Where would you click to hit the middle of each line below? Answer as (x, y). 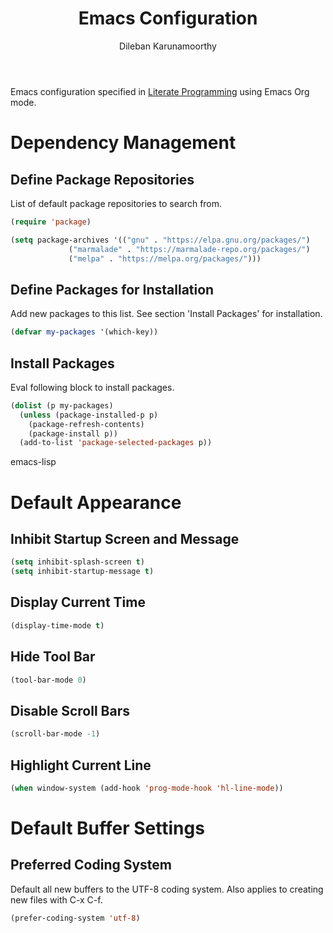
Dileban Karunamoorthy (168, 46)
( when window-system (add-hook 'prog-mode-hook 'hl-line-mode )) (147, 788)
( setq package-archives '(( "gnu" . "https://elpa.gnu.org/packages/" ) (160, 240)
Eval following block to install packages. (92, 387)
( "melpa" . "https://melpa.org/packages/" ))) (165, 258)
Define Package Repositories (102, 179)
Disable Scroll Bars (70, 710)
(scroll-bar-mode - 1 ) (55, 734)
